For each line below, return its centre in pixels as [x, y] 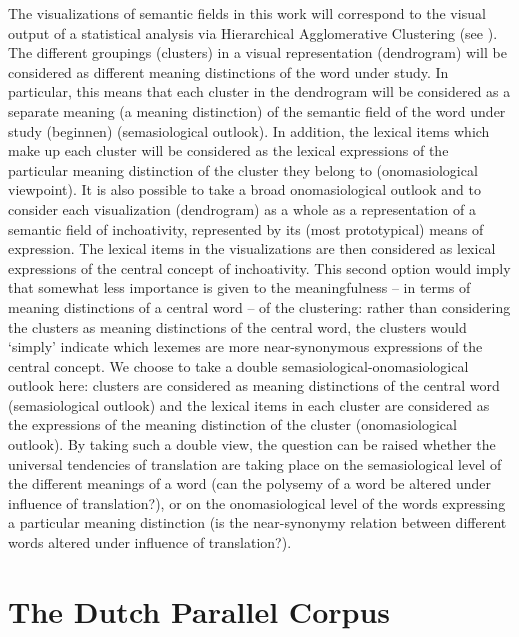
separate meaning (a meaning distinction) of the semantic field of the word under [257, 110]
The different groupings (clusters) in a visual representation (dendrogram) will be [257, 52]
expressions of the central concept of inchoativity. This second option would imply [259, 267]
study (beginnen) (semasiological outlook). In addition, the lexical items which [249, 130]
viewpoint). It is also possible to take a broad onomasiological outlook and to [244, 189]
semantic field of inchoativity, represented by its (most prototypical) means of [246, 228]
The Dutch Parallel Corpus [199, 610]
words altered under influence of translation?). [150, 542]
